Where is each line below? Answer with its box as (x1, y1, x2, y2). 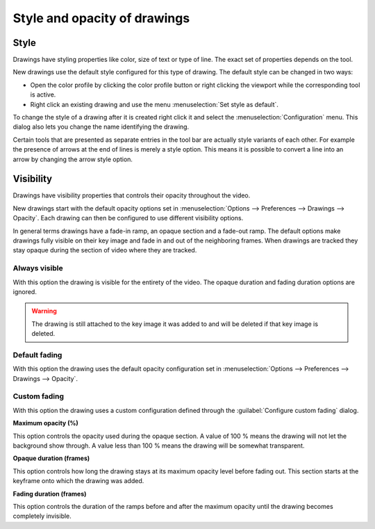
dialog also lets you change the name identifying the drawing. (12, 122, 190, 131)
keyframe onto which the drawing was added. (12, 477, 144, 485)
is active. (30, 90, 56, 99)
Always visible (12, 263, 63, 273)
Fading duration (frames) (12, 489, 87, 498)
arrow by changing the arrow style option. (12, 155, 133, 163)
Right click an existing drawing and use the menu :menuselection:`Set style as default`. (30, 100, 279, 108)
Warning (31, 307, 57, 316)
